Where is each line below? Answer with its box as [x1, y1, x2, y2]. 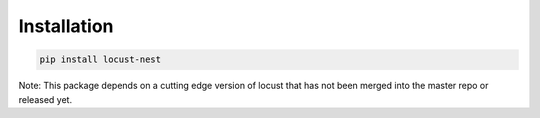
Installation [18, 15, 114, 37]
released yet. [18, 93, 73, 105]
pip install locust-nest [39, 54, 162, 65]
